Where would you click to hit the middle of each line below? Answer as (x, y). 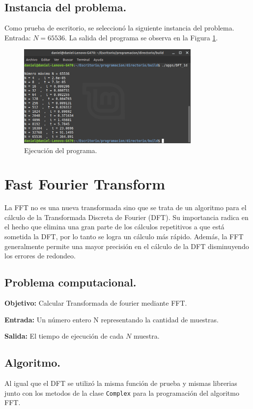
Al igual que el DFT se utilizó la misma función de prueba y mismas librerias (121, 383)
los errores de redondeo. (40, 256)
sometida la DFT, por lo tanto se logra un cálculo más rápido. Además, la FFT (124, 236)
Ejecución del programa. (61, 150)
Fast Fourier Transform (85, 184)
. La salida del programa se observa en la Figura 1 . (141, 37)
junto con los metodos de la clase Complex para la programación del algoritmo (122, 393)
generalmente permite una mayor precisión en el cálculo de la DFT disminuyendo (127, 246)
